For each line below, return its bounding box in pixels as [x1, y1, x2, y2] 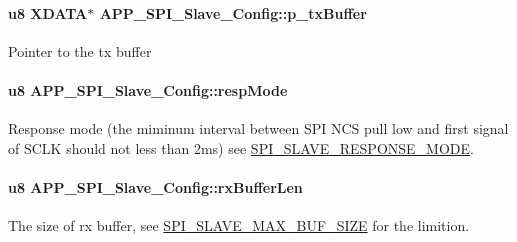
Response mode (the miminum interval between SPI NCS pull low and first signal [8, 118, 509, 139]
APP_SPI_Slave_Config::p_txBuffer [99, 2, 367, 23]
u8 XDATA [8, 2, 88, 23]
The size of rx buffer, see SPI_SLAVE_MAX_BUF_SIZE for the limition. [8, 215, 470, 236]
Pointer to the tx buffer [8, 40, 152, 61]
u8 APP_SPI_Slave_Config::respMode [8, 79, 288, 100]
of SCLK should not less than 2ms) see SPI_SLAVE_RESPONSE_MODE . [8, 137, 474, 158]
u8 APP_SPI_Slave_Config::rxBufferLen [8, 176, 303, 197]
